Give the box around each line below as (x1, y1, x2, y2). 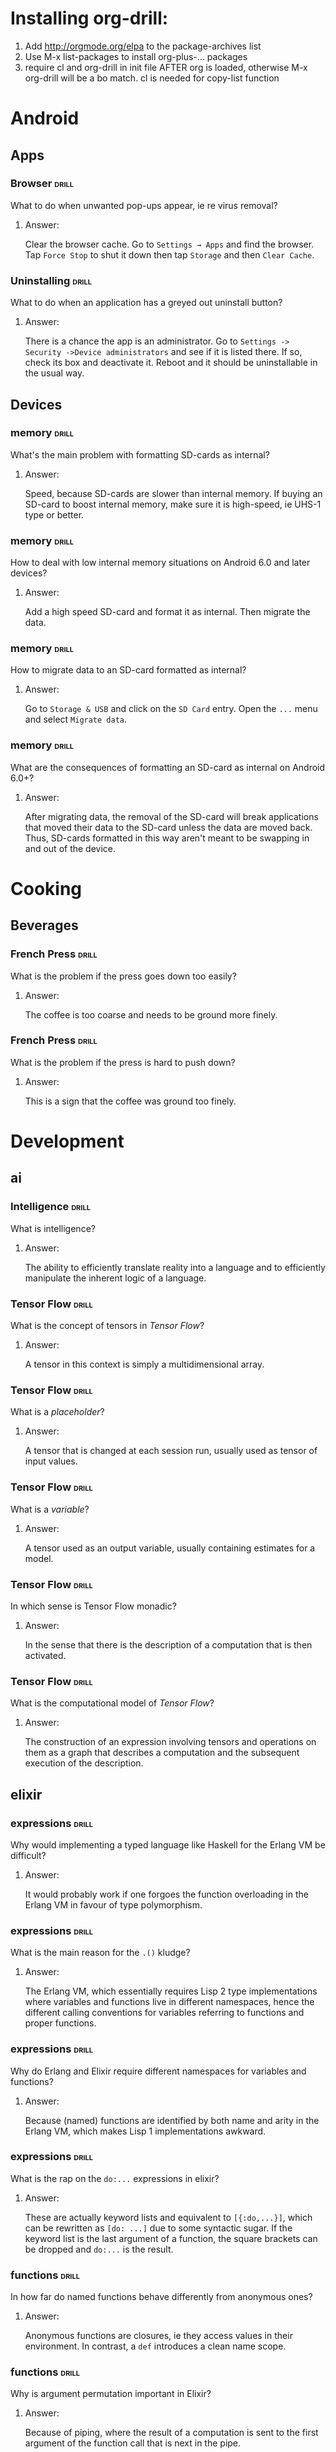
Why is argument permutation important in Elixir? (10, 2388, 212, 2400)
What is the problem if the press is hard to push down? (10, 1056, 236, 1068)
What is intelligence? (10, 1222, 96, 1234)
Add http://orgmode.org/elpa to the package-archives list (24, 40, 262, 52)
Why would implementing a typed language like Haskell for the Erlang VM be (10, 1838, 326, 1851)
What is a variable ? (10, 1503, 90, 1515)
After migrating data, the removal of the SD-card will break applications (24, 810, 319, 822)
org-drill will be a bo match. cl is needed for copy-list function (24, 72, 280, 84)
